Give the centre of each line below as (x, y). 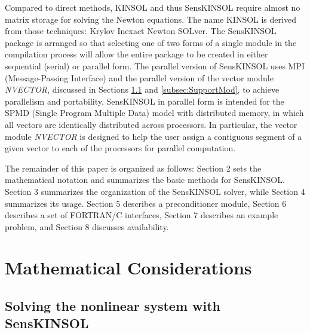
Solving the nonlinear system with (113, 306)
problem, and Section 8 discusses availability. (87, 226)
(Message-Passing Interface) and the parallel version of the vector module (139, 77)
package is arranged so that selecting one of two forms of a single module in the (151, 42)
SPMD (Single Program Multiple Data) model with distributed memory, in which (154, 113)
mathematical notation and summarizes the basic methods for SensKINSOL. (145, 180)
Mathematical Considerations (128, 268)
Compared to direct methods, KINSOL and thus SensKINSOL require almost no (153, 7)
